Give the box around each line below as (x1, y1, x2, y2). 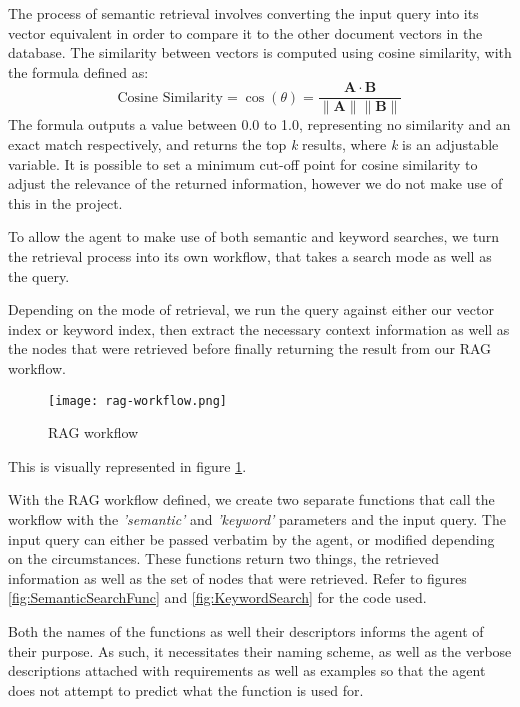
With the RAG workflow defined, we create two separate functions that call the (8, 489, 495, 510)
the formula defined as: (8, 61, 149, 82)
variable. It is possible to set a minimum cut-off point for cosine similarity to (8, 153, 478, 174)
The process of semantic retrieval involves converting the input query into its (8, 3, 479, 23)
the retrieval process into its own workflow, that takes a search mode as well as (8, 246, 492, 266)
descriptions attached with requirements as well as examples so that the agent (8, 660, 486, 681)
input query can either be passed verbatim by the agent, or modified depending (8, 528, 495, 549)
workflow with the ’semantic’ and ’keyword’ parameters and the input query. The (8, 509, 506, 529)
